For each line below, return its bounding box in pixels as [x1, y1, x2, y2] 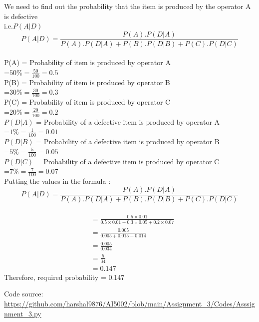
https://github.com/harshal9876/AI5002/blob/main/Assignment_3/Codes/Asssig [4, 298, 255, 308]
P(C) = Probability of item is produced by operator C [4, 97, 171, 107]
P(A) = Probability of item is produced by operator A [4, 57, 171, 68]
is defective [4, 11, 38, 21]
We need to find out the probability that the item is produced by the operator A [4, 1, 251, 11]
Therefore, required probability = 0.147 [4, 271, 125, 282]
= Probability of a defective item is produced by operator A [36, 116, 220, 127]
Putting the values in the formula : [4, 175, 111, 186]
